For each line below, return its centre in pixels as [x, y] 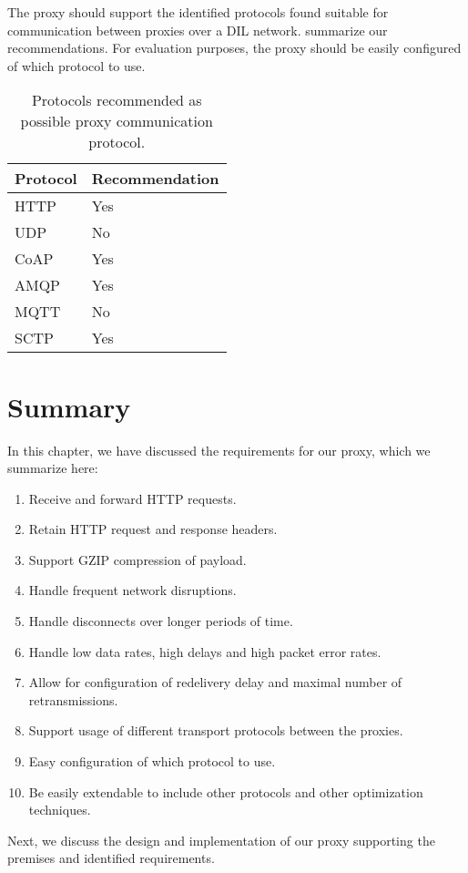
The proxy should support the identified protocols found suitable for [198, 12]
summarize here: [53, 468]
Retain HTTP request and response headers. [153, 529]
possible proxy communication [117, 121]
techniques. [60, 810]
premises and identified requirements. [111, 858]
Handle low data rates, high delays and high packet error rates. [205, 651]
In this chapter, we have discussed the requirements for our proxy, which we [219, 450]
